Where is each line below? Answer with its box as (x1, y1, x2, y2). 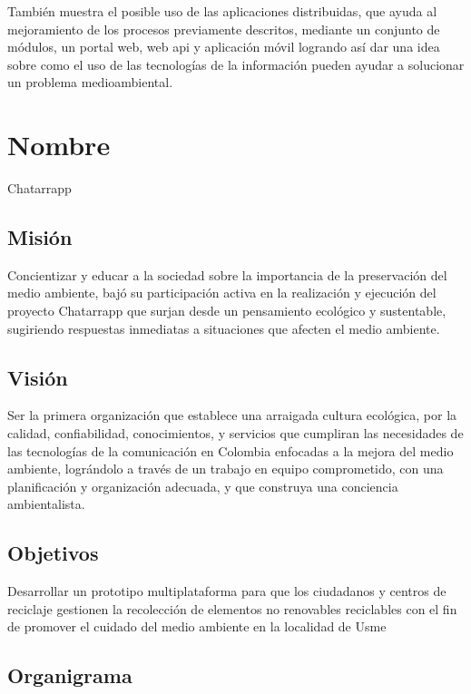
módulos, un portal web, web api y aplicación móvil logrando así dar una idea (7, 37, 440, 56)
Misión (7, 223, 73, 251)
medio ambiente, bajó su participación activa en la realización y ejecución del (7, 283, 437, 302)
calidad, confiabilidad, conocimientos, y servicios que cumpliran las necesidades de (7, 424, 464, 443)
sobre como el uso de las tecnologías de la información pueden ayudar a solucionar (7, 54, 465, 73)
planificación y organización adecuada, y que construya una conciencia (7, 476, 398, 495)
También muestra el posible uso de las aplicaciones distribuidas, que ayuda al (7, 2, 437, 20)
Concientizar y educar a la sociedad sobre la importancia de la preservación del (7, 265, 447, 284)
